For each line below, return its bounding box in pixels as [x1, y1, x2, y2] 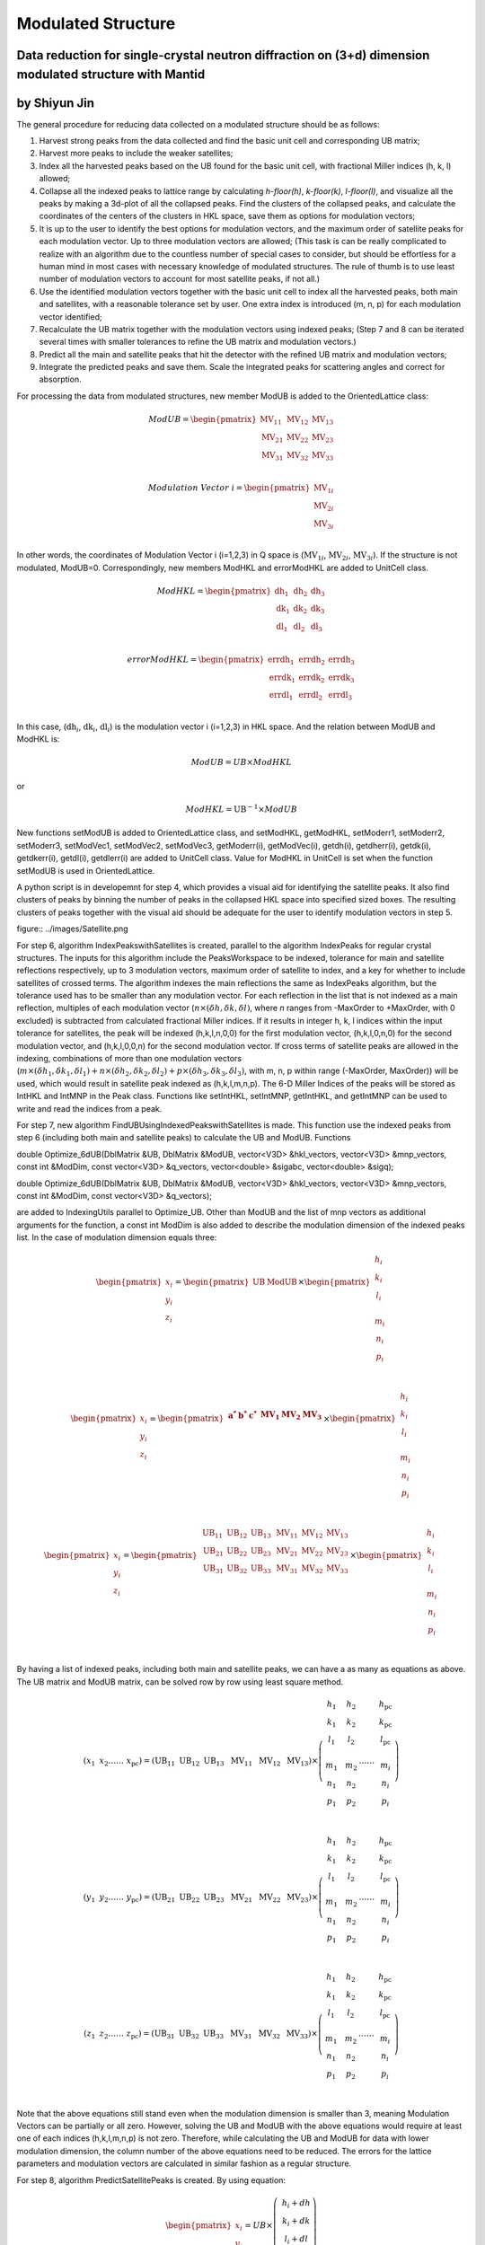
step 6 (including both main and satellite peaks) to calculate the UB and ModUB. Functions [16, 1132, 351, 1143]
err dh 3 [328, 654, 355, 666]
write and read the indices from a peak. [16, 1103, 163, 1114]
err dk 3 [328, 672, 355, 684]
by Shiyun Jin [16, 95, 94, 110]
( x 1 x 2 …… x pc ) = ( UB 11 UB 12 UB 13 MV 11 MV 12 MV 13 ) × [83, 1756, 319, 1768]
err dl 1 [269, 690, 294, 702]
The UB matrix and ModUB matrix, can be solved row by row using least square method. [16, 1676, 344, 1687]
